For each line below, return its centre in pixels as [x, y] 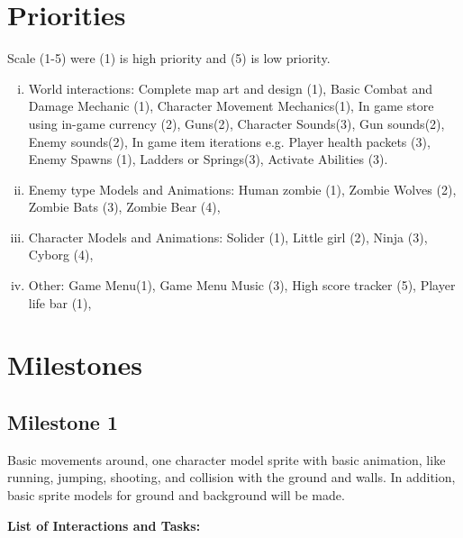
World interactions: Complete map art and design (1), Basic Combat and [230, 88]
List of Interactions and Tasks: [104, 525]
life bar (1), [60, 302]
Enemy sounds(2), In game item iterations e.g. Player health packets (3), [229, 141]
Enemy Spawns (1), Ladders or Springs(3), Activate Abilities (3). [208, 159]
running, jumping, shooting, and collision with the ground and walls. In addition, [231, 477]
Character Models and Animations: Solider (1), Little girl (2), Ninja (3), [228, 237]
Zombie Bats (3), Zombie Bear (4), [124, 207]
